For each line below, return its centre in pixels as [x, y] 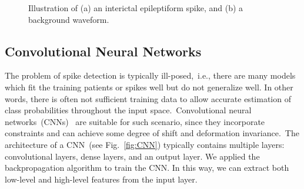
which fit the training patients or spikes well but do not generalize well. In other [149, 87]
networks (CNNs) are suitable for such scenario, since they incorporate [135, 121]
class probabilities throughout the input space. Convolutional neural [128, 110]
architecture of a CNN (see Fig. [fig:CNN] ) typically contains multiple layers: [145, 144]
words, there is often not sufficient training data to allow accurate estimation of [148, 98]
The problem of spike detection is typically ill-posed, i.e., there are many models [150, 75]
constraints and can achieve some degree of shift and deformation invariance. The [152, 133]
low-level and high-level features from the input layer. [101, 179]
